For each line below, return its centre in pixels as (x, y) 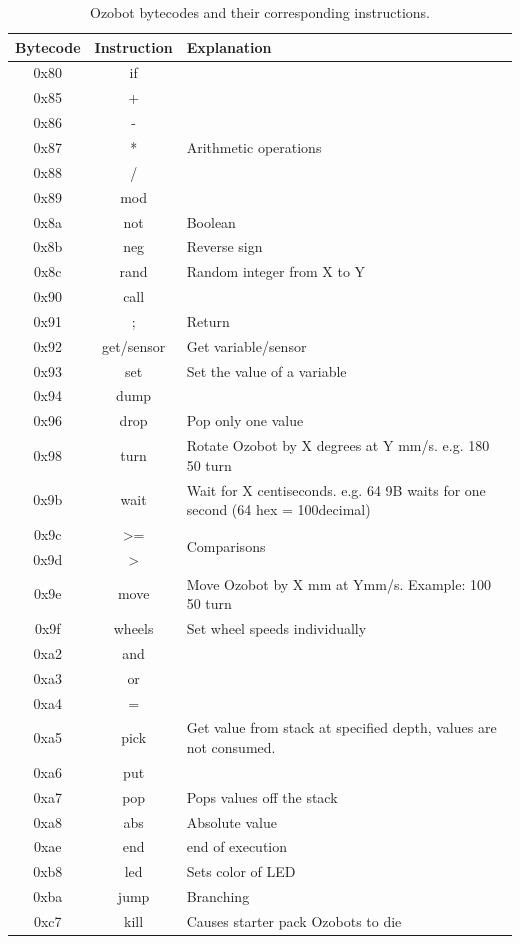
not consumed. (231, 747)
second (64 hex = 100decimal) (278, 509)
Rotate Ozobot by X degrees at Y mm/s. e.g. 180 (338, 445)
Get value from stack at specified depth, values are (341, 727)
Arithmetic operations (254, 146)
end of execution (237, 846)
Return (208, 320)
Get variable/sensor (246, 345)
